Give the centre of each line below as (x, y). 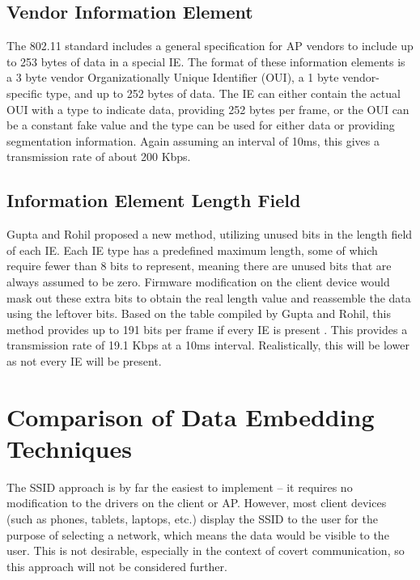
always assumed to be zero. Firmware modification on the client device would (198, 281)
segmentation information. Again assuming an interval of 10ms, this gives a (193, 140)
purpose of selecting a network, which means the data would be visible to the (198, 534)
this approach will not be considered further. (117, 566)
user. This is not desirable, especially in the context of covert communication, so (206, 550)
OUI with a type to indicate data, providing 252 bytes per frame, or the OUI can (208, 109)
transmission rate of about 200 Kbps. (99, 157)
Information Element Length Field (154, 200)
